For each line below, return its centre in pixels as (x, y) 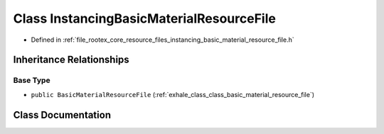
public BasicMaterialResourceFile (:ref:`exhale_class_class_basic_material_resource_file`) (173, 94)
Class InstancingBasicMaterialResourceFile (145, 18)
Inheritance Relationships (71, 60)
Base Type (32, 80)
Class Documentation (62, 115)
